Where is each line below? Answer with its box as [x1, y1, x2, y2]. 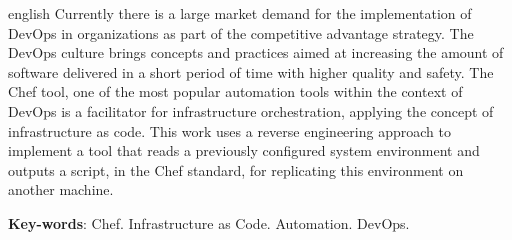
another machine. [8, 179, 114, 200]
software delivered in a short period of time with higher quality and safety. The [8, 61, 494, 82]
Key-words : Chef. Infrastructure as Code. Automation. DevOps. [8, 212, 410, 233]
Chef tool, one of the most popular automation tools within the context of [8, 81, 463, 102]
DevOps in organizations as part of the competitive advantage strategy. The [8, 22, 474, 43]
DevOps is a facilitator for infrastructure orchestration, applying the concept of [8, 100, 494, 121]
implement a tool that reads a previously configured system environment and [8, 140, 480, 161]
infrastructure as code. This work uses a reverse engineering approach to [8, 120, 451, 141]
